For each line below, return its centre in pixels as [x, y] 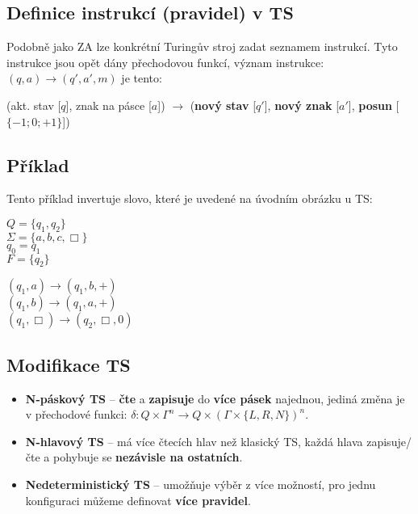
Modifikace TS [69, 364]
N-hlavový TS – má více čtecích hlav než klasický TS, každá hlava [194, 441]
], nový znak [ [302, 105]
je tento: [142, 78]
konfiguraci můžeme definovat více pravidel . [138, 500]
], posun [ [374, 105]
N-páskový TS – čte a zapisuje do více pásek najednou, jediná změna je [215, 398]
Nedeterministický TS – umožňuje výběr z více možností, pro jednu [201, 484]
